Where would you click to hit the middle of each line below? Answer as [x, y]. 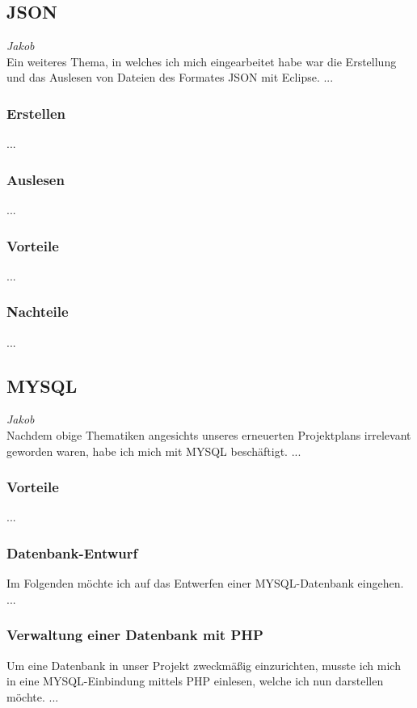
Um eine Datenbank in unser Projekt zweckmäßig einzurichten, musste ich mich [204, 665]
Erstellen [36, 113]
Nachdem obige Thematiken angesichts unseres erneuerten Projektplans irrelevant [209, 435]
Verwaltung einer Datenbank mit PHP [135, 635]
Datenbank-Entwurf [72, 552]
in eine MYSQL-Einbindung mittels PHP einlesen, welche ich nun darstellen [195, 681]
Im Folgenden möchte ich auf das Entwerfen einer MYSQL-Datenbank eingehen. [205, 583]
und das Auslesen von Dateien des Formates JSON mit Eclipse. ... [170, 77]
